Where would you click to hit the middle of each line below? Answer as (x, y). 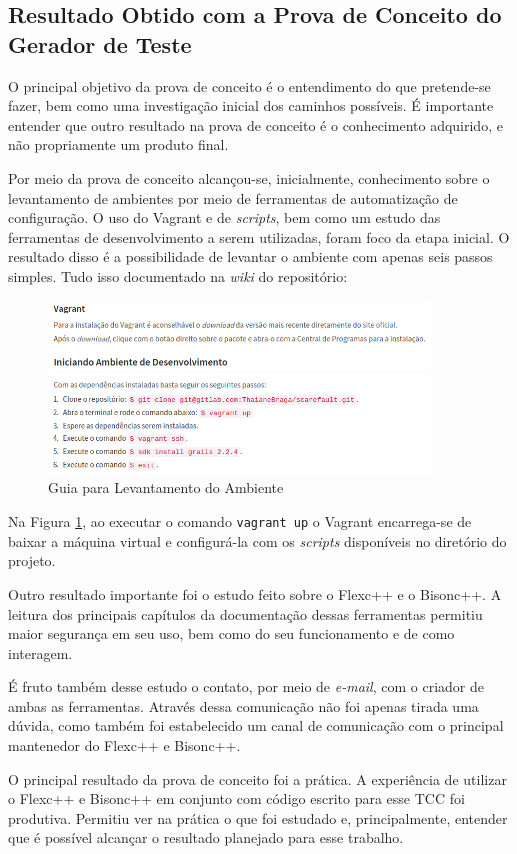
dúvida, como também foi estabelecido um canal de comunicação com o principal (256, 725)
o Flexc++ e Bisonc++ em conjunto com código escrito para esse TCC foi (236, 798)
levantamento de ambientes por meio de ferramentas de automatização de (233, 197)
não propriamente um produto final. (118, 144)
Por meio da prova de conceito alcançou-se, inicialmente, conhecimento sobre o (249, 177)
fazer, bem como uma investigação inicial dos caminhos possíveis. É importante (251, 105)
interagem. (40, 652)
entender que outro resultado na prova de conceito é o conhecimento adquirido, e (255, 124)
